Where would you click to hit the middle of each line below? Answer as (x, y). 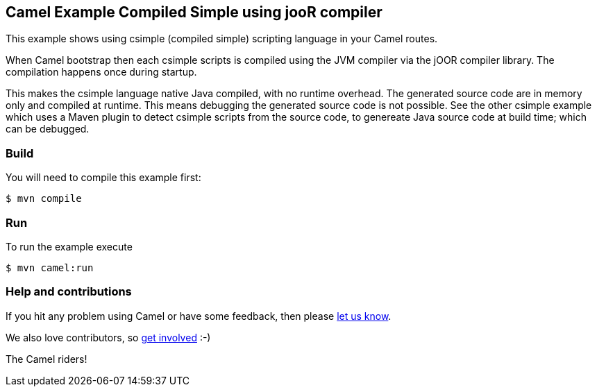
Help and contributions (69, 292)
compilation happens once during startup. (101, 72)
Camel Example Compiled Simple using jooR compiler (194, 12)
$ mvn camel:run (50, 267)
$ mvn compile (44, 199)
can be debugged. (48, 129)
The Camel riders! (47, 359)
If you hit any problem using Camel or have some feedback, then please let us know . (199, 316)
